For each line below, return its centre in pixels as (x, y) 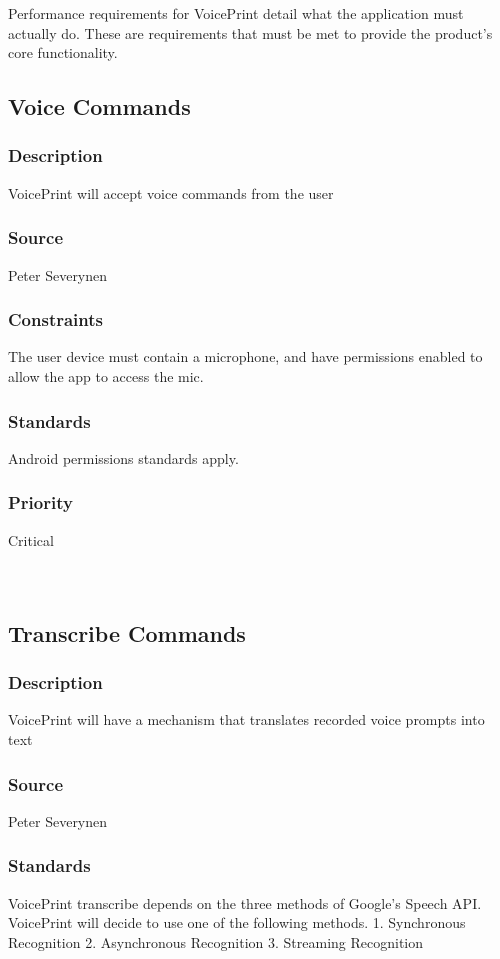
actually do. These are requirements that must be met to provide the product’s (250, 32)
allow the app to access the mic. (106, 376)
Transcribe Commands (127, 632)
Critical (31, 539)
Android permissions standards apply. (123, 457)
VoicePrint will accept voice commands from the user (171, 192)
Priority (40, 502)
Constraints (55, 319)
